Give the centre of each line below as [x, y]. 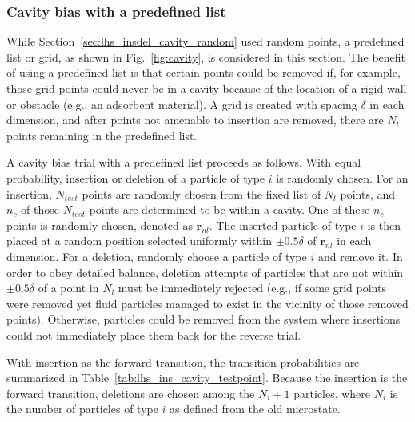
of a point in [68, 288]
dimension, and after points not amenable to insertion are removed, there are [195, 120]
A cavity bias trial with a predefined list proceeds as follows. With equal [184, 162]
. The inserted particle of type [283, 225]
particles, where [332, 393]
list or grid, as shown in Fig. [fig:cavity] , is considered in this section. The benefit [206, 56]
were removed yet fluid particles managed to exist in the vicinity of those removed [207, 303]
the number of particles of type [82, 409]
